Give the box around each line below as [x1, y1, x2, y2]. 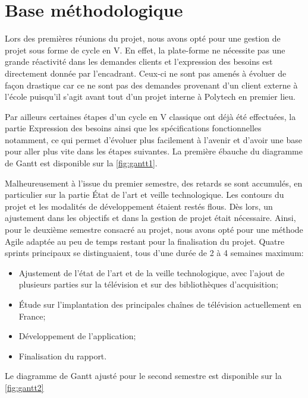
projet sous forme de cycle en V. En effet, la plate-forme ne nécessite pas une [5, 43, 285, 56]
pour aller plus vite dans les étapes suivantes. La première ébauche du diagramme [5, 145, 303, 157]
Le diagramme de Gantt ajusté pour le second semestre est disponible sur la [5, 369, 282, 382]
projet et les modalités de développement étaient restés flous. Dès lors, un [5, 200, 273, 212]
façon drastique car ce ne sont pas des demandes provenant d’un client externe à [5, 78, 298, 91]
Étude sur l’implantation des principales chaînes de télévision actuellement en [18, 298, 301, 310]
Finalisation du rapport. [18, 349, 107, 362]
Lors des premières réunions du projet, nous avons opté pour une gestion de [5, 32, 281, 45]
